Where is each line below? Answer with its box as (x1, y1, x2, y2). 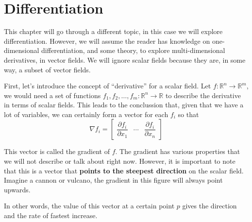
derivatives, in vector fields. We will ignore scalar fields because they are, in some (4, 54, 246, 65)
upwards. (4, 184, 31, 194)
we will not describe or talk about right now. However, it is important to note (4, 156, 235, 166)
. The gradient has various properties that (115, 146, 240, 156)
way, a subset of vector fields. (4, 64, 91, 74)
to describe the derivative (165, 90, 241, 100)
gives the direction (182, 201, 237, 211)
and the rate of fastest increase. (4, 210, 98, 221)
